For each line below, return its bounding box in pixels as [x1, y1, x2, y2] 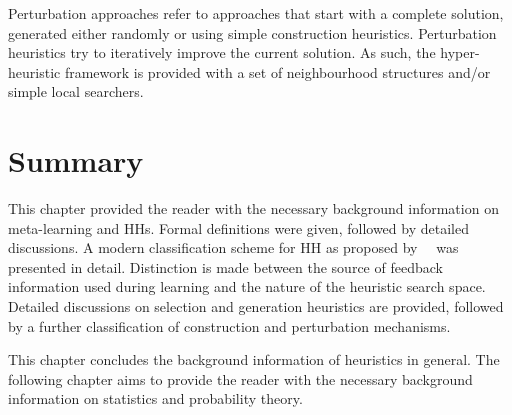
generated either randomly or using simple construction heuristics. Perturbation [8, 22, 497, 43]
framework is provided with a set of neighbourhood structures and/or [64, 61, 491, 82]
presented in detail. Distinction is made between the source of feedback [8, 256, 443, 277]
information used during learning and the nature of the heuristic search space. [8, 276, 486, 297]
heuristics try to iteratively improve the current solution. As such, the [8, 42, 436, 63]
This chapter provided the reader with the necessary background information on [8, 198, 499, 219]
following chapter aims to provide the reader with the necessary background [8, 368, 473, 389]
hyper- [440, 42, 480, 63]
